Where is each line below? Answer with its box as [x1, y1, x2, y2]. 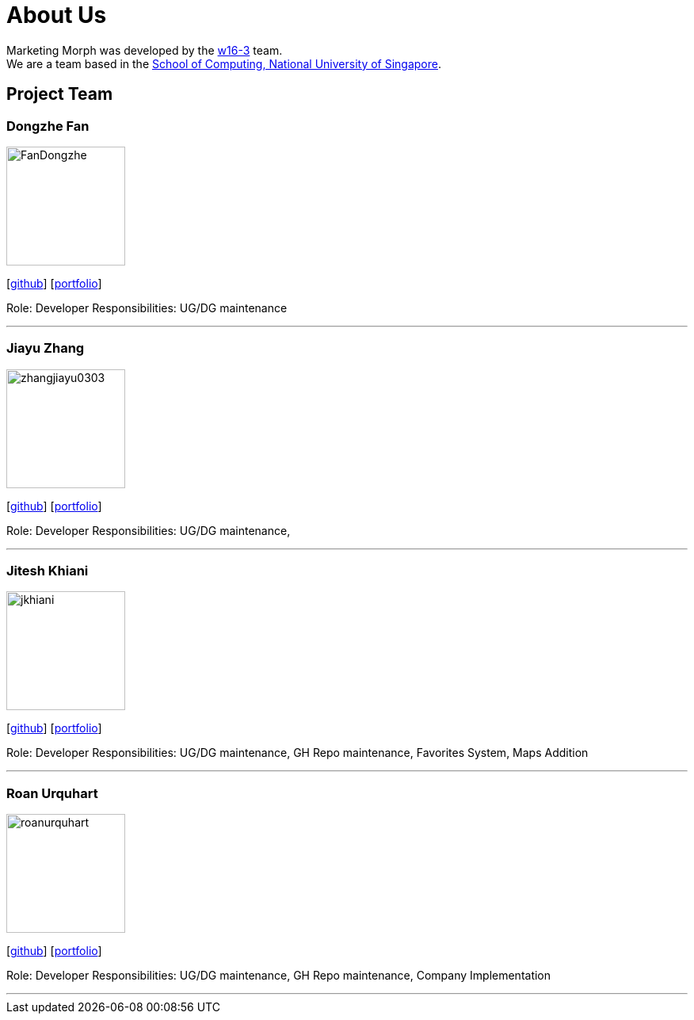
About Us [6, 2, 107, 29]
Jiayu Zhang [6, 340, 85, 357]
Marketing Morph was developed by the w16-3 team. [6, 43, 283, 57]
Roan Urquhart [6, 785, 98, 801]
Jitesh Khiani [6, 563, 89, 579]
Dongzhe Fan [6, 117, 90, 134]
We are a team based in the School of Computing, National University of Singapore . [6, 56, 442, 71]
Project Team [6, 84, 113, 105]
